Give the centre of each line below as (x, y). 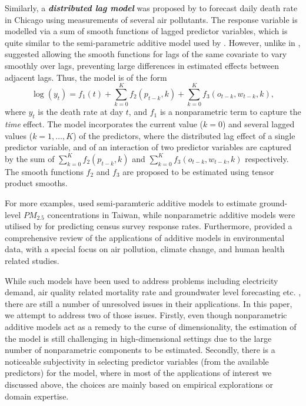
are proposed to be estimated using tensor (198, 171)
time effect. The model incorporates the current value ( (104, 124)
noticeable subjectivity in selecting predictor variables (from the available (137, 361)
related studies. (32, 261)
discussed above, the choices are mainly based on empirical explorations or (139, 384)
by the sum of (30, 158)
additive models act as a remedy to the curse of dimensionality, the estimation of (151, 326)
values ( (19, 135)
